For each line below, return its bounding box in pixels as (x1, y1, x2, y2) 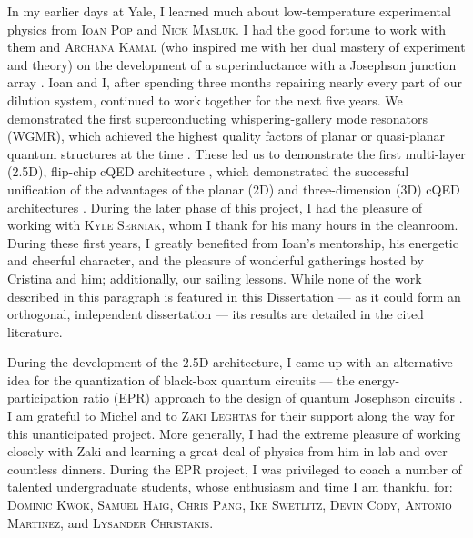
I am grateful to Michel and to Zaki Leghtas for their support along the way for (7, 406, 455, 425)
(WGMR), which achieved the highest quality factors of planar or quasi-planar (7, 126, 445, 145)
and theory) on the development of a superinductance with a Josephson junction (7, 55, 457, 74)
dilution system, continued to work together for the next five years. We (7, 90, 403, 109)
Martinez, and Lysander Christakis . (7, 513, 214, 532)
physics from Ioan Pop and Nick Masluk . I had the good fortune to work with (7, 19, 447, 38)
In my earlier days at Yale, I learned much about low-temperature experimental (7, 2, 451, 20)
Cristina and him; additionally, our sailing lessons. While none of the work (7, 268, 422, 287)
